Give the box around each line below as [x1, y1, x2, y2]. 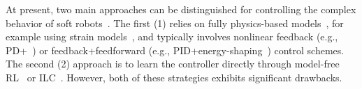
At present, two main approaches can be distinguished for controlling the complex [6, 2, 356, 16]
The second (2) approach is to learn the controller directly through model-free [6, 56, 340, 71]
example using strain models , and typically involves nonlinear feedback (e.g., [6, 29, 338, 44]
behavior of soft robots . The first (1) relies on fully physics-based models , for [6, 15, 344, 30]
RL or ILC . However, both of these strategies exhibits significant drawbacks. [6, 70, 342, 84]
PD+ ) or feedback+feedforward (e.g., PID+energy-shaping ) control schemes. [6, 42, 345, 57]
